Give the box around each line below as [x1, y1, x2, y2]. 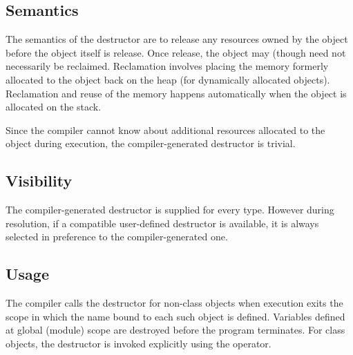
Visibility [6, 170, 73, 191]
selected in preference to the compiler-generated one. [6, 229, 228, 244]
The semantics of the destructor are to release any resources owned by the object [6, 32, 348, 46]
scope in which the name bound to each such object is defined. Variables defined [6, 309, 345, 323]
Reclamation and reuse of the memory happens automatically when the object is [6, 86, 347, 100]
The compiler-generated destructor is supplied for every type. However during [6, 202, 334, 217]
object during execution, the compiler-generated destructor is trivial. [6, 136, 296, 151]
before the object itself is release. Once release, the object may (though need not [6, 45, 346, 59]
